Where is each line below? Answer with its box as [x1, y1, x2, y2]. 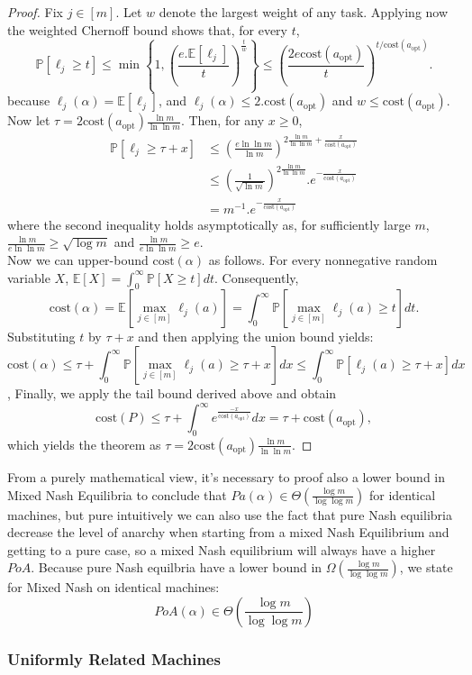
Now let [7, 111, 50, 130]
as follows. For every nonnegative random [208, 251, 438, 269]
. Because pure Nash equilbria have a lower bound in [31, 558, 322, 577]
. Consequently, [213, 268, 299, 287]
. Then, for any [180, 111, 265, 130]
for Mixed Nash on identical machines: [7, 578, 220, 597]
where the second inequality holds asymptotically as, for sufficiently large [7, 214, 411, 233]
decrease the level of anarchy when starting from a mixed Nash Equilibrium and [7, 523, 449, 542]
